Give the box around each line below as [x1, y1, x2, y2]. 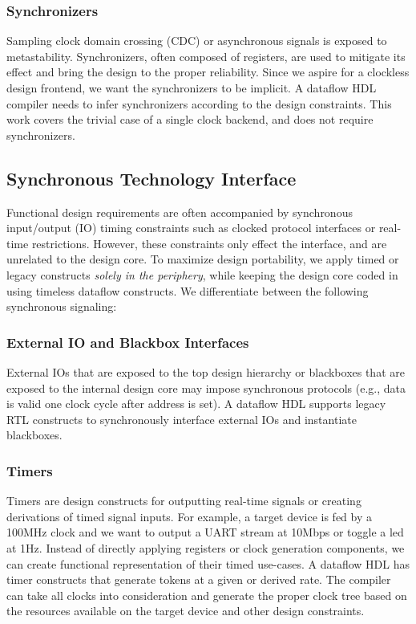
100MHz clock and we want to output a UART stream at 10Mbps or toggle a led [6, 524, 404, 540]
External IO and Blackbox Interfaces [6, 332, 249, 352]
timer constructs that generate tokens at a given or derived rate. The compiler [6, 571, 391, 588]
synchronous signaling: [6, 298, 117, 315]
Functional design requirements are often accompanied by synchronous [6, 203, 353, 220]
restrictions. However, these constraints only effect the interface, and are [31, 235, 387, 251]
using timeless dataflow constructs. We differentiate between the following [6, 282, 369, 299]
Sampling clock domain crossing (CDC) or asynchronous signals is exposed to [6, 32, 387, 49]
